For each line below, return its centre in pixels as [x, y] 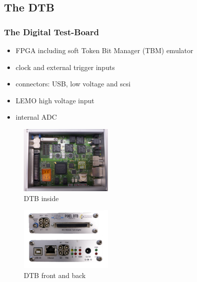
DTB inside [41, 198]
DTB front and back [55, 275]
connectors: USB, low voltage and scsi [73, 84]
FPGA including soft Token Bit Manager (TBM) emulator [104, 50]
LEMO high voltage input [55, 100]
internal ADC [36, 117]
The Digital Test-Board [51, 32]
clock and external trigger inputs [65, 67]
